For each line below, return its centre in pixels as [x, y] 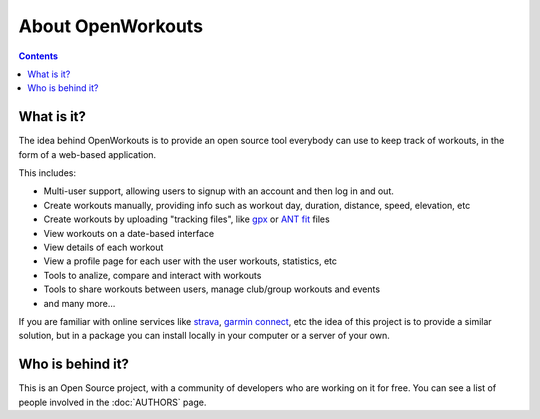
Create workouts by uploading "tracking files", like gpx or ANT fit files [186, 219]
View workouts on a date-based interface [129, 233]
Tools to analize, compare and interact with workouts [152, 275]
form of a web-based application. [87, 154]
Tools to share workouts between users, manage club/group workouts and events [211, 289]
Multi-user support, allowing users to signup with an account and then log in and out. [219, 191]
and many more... [79, 303]
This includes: [47, 173]
